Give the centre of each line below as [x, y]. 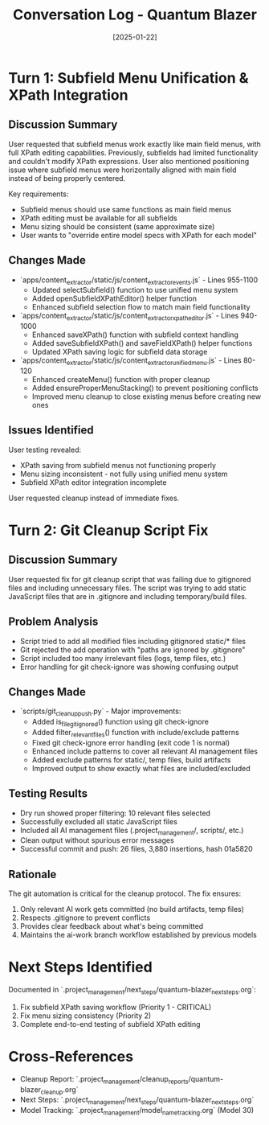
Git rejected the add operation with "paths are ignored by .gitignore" [132, 650]
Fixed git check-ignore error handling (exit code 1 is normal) [131, 742]
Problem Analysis [53, 622]
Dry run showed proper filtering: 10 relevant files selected [115, 813]
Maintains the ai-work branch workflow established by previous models [138, 935]
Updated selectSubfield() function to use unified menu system [135, 290]
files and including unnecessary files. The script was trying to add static [127, 588]
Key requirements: [39, 194]
